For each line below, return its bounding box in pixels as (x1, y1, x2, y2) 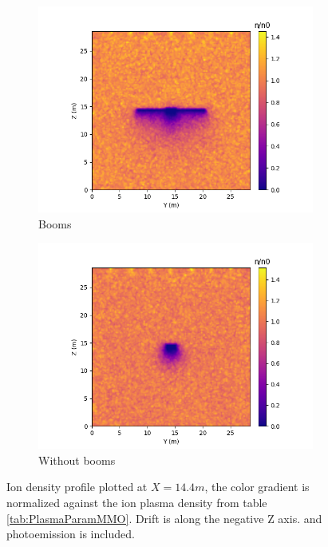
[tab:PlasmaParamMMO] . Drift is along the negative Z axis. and (6, 509, 322, 526)
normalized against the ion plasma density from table (6, 493, 267, 510)
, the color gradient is (204, 478, 310, 495)
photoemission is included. (6, 525, 135, 542)
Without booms (38, 451, 116, 468)
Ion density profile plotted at (6, 478, 148, 495)
